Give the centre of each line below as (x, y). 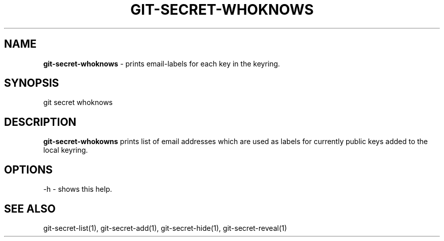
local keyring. (66, 150)
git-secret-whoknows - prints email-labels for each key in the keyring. (162, 63)
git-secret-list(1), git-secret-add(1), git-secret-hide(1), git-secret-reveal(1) (165, 228)
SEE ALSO (30, 209)
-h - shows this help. (78, 189)
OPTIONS (28, 169)
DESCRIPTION (40, 122)
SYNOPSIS (32, 83)
